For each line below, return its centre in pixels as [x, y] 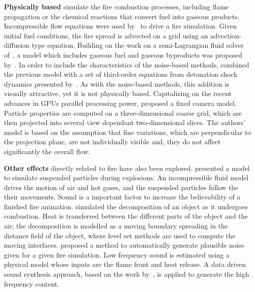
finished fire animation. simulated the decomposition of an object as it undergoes [126, 206]
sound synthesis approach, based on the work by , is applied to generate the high [127, 274]
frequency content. [32, 283]
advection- [226, 35]
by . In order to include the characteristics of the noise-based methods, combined [127, 64]
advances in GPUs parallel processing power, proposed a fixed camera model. [120, 103]
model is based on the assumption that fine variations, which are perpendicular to [127, 132]
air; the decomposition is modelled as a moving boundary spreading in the [116, 226]
